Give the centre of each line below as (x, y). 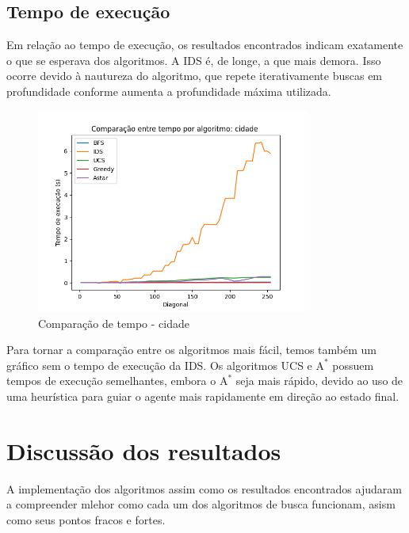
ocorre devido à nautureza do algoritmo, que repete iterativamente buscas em (195, 76)
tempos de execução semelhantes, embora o (111, 381)
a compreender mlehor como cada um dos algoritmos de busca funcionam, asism (201, 504)
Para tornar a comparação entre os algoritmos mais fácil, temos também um (191, 350)
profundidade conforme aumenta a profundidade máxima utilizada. (169, 91)
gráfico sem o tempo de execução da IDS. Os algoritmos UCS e (159, 365)
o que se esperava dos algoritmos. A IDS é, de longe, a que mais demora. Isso (194, 60)
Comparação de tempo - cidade (114, 323)
